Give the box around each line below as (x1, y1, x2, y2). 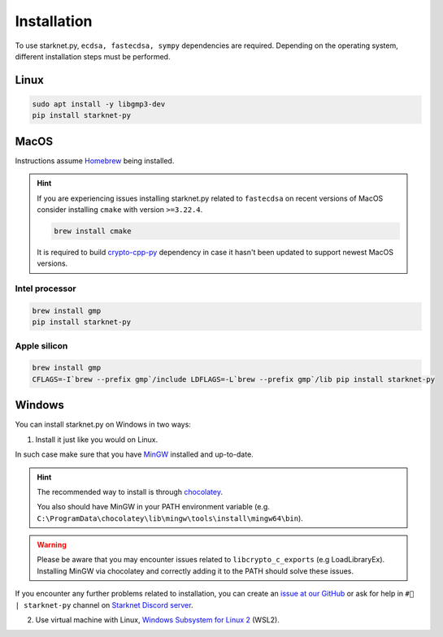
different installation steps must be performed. (15, 51, 171, 61)
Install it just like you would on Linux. (35, 435, 159, 444)
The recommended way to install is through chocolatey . (37, 487, 224, 496)
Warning (37, 540, 67, 550)
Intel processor (15, 283, 76, 294)
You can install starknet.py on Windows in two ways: (15, 419, 191, 430)
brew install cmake (54, 226, 132, 236)
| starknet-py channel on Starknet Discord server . (15, 600, 193, 609)
